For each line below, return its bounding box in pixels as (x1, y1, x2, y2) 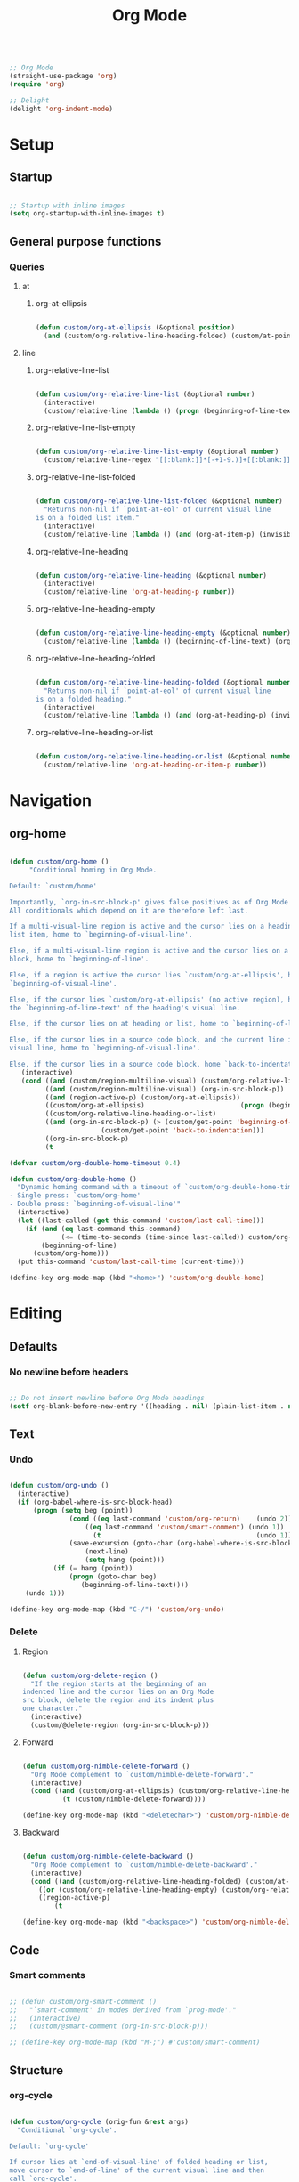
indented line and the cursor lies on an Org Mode (21, 1688, 214, 1697)
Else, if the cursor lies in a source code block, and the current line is (9, 1035, 296, 1044)
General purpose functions (9, 233, 162, 249)
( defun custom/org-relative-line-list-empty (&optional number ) (35, 447, 279, 457)
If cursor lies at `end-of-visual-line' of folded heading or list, (9, 2158, 269, 2167)
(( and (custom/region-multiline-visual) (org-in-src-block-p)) (44, 1084, 285, 1093)
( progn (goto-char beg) (69, 1572, 158, 1581)
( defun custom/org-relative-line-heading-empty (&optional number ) (35, 629, 291, 637)
